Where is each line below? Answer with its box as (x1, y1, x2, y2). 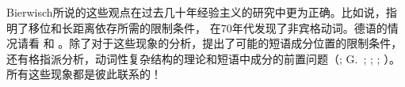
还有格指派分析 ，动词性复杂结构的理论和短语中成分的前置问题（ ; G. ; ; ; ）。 (6, 50, 401, 66)
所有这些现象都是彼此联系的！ (6, 66, 162, 82)
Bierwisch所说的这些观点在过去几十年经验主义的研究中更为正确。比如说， (6, 4, 386, 20)
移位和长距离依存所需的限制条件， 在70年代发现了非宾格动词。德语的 (28, 19, 388, 36)
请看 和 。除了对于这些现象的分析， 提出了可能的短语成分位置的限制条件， (17, 35, 403, 51)
